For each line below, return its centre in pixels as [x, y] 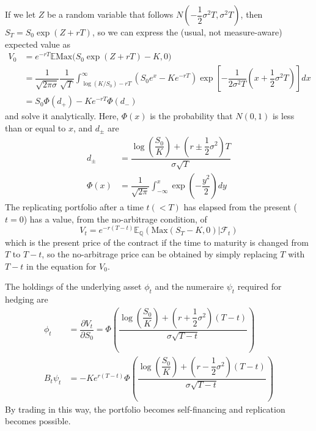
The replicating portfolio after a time [74, 207]
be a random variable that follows [110, 14]
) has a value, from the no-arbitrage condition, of [115, 219]
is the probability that [191, 116]
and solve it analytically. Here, [62, 116]
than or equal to [35, 127]
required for [259, 286]
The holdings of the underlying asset [73, 286]
